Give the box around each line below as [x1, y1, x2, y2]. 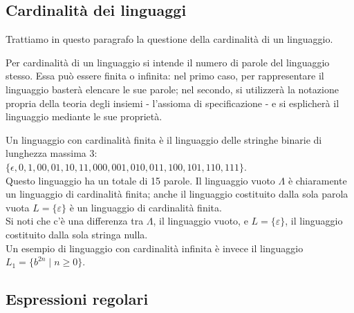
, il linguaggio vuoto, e [153, 214, 248, 228]
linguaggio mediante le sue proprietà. [6, 109, 162, 124]
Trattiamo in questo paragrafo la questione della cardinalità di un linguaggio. [6, 32, 333, 46]
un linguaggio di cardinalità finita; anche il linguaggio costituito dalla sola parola [6, 187, 348, 201]
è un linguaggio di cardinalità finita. [69, 200, 222, 214]
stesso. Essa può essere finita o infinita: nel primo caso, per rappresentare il [6, 68, 324, 83]
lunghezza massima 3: [6, 146, 97, 160]
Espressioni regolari [6, 288, 149, 310]
